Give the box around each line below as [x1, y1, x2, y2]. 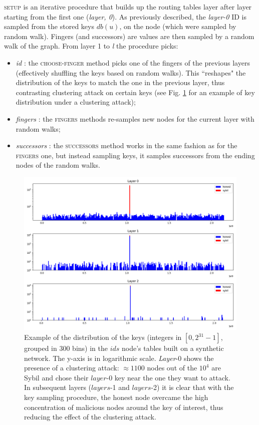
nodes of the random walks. [16, 160, 100, 170]
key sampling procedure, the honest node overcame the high [24, 392, 208, 402]
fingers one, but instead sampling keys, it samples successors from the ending [16, 150, 255, 160]
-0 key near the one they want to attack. [106, 372, 230, 382]
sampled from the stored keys [4, 21, 94, 32]
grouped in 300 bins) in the [24, 343, 108, 353]
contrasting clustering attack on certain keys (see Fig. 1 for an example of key [16, 87, 255, 97]
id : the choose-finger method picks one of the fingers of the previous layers [16, 57, 250, 68]
